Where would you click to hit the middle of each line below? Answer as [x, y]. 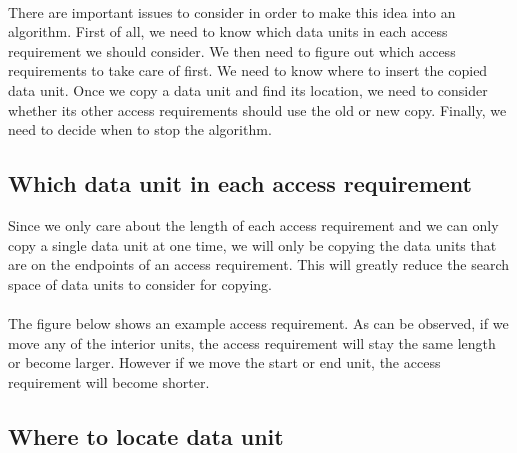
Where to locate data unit [146, 435]
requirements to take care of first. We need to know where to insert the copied [248, 70]
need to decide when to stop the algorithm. [140, 129]
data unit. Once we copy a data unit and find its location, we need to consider [248, 89]
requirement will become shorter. [109, 381]
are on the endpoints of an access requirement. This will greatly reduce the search [259, 264]
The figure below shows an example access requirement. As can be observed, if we [258, 322]
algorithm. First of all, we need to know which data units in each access [228, 31]
